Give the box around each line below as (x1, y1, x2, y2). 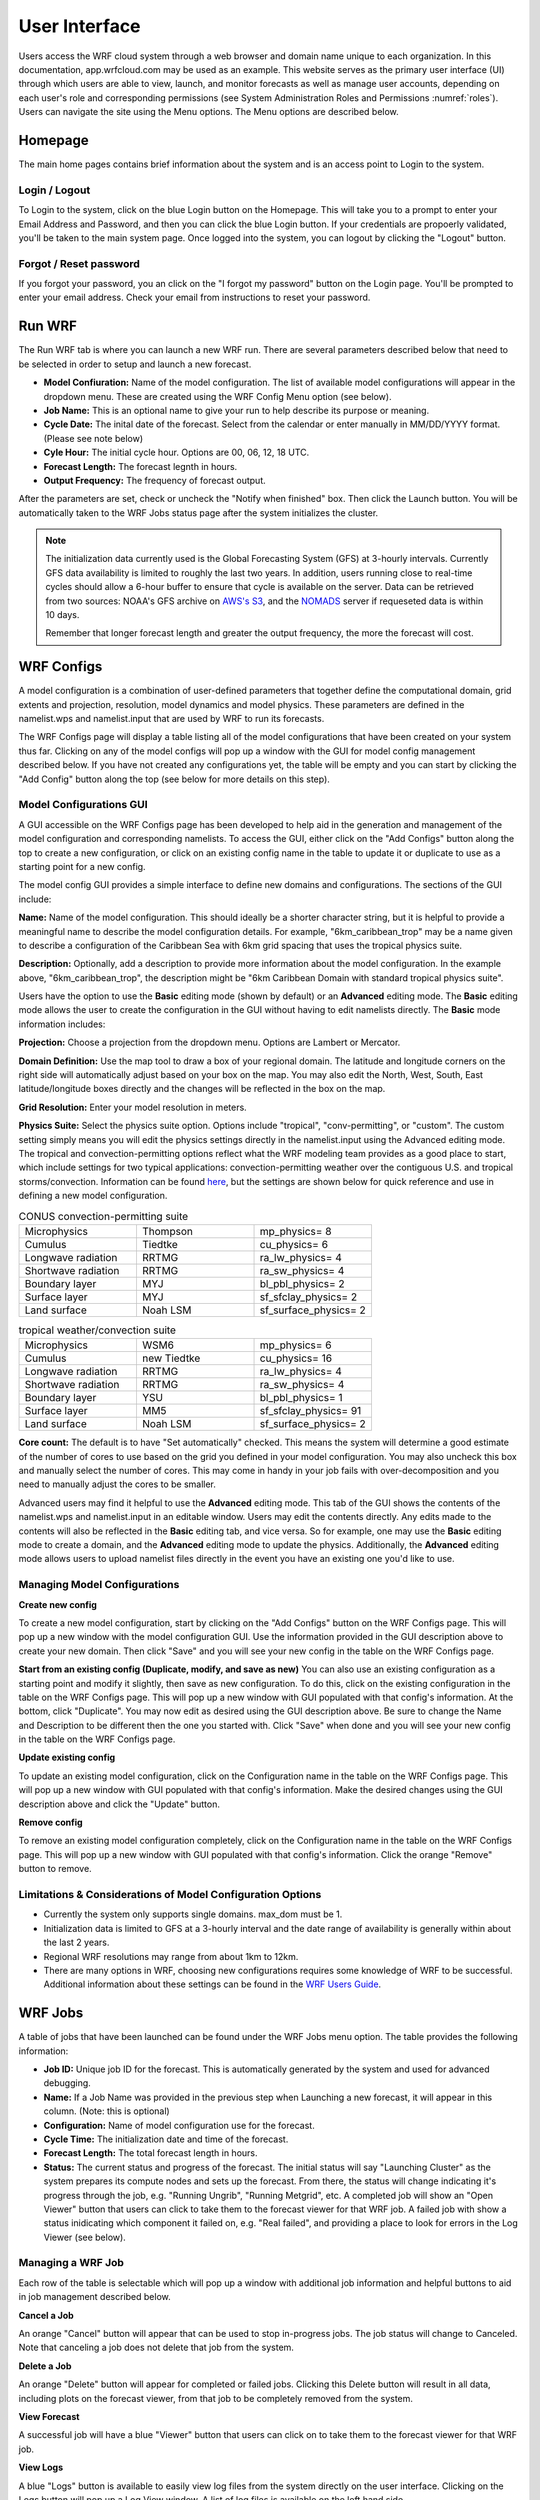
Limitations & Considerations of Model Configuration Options (18, 1887, 322, 1901)
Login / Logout (18, 183, 91, 197)
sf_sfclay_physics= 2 (259, 1290, 358, 1304)
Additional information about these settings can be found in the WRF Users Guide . (43, 1978, 382, 1990)
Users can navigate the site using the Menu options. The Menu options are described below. (18, 106, 399, 118)
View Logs (18, 2461, 64, 2474)
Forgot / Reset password (18, 256, 140, 270)
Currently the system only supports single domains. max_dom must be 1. (43, 1908, 343, 1920)
